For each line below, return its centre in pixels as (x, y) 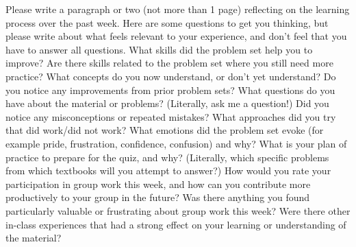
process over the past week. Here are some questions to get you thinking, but (167, 22)
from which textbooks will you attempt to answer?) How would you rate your (168, 170)
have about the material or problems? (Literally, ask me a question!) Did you (167, 103)
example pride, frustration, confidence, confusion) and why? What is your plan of (176, 143)
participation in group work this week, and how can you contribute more (158, 184)
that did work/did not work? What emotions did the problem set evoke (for (165, 130)
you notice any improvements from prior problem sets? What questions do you (170, 90)
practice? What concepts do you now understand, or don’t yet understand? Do (171, 76)
